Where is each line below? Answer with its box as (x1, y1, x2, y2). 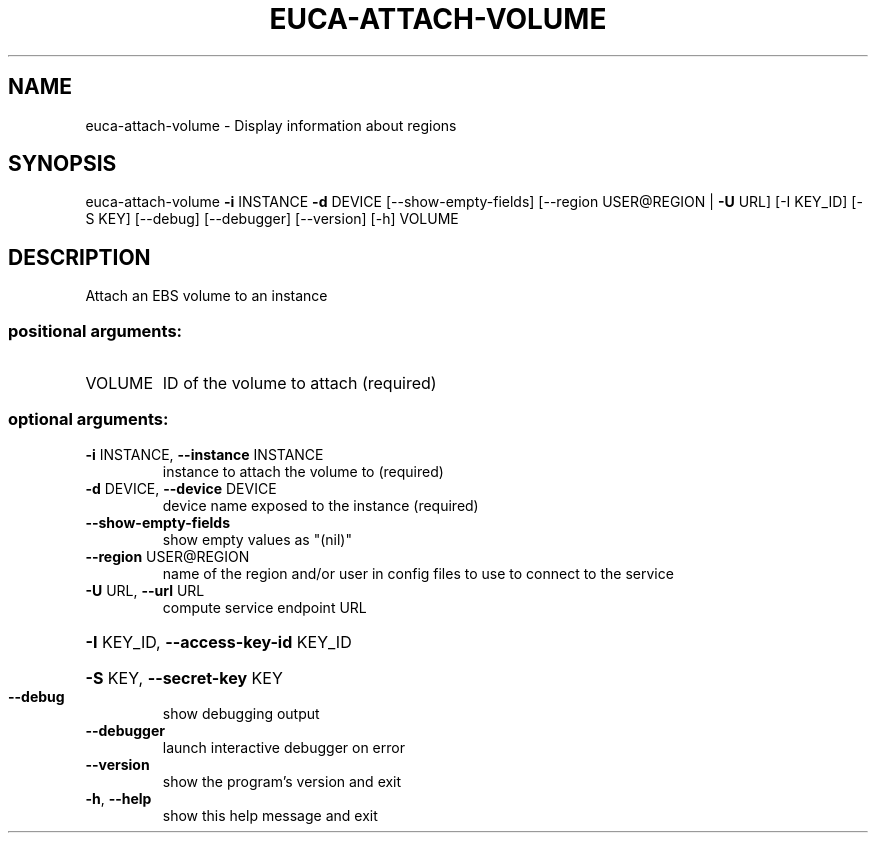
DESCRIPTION (8, 244, 151, 270)
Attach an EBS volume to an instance (85, 287, 328, 305)
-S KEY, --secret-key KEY (85, 667, 283, 688)
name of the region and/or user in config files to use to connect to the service (162, 564, 674, 582)
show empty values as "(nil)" (162, 530, 352, 548)
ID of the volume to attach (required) (162, 373, 437, 394)
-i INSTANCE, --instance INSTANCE (85, 445, 324, 463)
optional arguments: (8, 409, 169, 430)
